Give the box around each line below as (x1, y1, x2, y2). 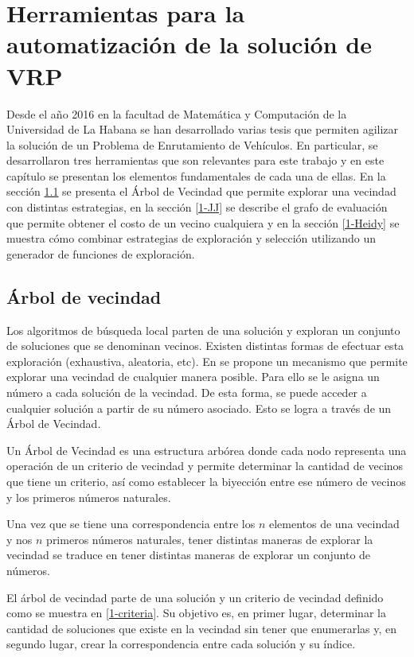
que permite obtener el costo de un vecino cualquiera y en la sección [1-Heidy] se (6, 214, 400, 231)
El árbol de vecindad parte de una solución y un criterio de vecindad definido (6, 589, 384, 605)
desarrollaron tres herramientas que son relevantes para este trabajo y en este (6, 152, 385, 169)
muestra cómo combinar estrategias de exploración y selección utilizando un (6, 230, 376, 247)
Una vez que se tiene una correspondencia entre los (6, 515, 256, 532)
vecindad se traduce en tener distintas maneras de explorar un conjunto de (6, 546, 371, 563)
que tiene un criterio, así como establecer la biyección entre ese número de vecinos (6, 472, 406, 489)
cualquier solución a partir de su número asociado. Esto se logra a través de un (6, 399, 392, 416)
